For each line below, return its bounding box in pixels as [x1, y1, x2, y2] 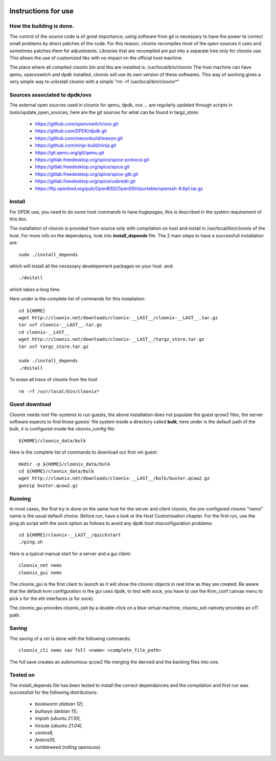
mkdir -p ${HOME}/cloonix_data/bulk [18, 461, 110, 467]
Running [9, 495, 31, 502]
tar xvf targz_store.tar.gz [18, 343, 89, 349]
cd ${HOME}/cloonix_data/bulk [18, 468, 95, 474]
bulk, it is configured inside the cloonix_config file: [9, 426, 116, 432]
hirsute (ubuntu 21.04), [35, 723, 83, 729]
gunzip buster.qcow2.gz [18, 482, 78, 488]
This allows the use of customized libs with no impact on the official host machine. [9, 54, 183, 61]
